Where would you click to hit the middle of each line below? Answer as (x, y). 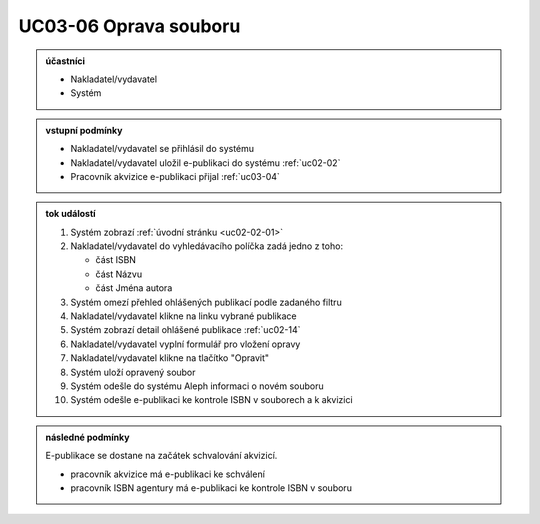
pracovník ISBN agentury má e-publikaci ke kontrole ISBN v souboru (211, 487)
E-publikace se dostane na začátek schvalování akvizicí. (161, 456)
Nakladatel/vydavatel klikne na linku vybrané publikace (183, 316)
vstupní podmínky (84, 130)
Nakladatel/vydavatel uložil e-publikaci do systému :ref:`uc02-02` (205, 162)
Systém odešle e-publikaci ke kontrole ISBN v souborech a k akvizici (212, 400)
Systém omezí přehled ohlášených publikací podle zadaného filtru (206, 302)
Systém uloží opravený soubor (133, 372)
